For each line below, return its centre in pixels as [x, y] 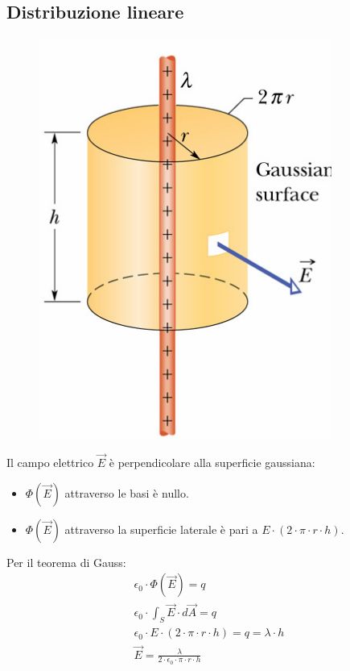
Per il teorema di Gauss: [66, 562]
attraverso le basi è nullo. [127, 492]
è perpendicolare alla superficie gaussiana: [212, 463]
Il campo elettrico [50, 463]
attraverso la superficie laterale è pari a [161, 529]
